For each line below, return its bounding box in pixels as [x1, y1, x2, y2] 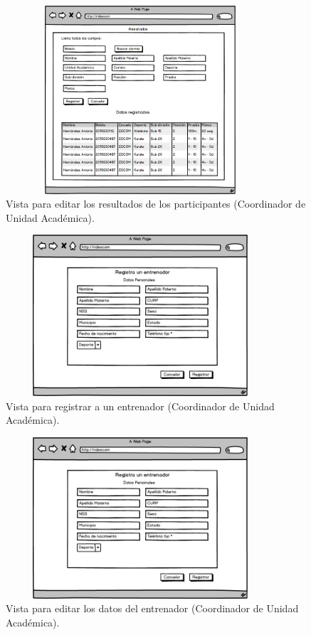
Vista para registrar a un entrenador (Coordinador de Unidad [6, 398, 275, 413]
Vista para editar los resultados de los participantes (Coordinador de [6, 196, 306, 211]
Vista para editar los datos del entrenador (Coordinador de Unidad [6, 601, 299, 616]
